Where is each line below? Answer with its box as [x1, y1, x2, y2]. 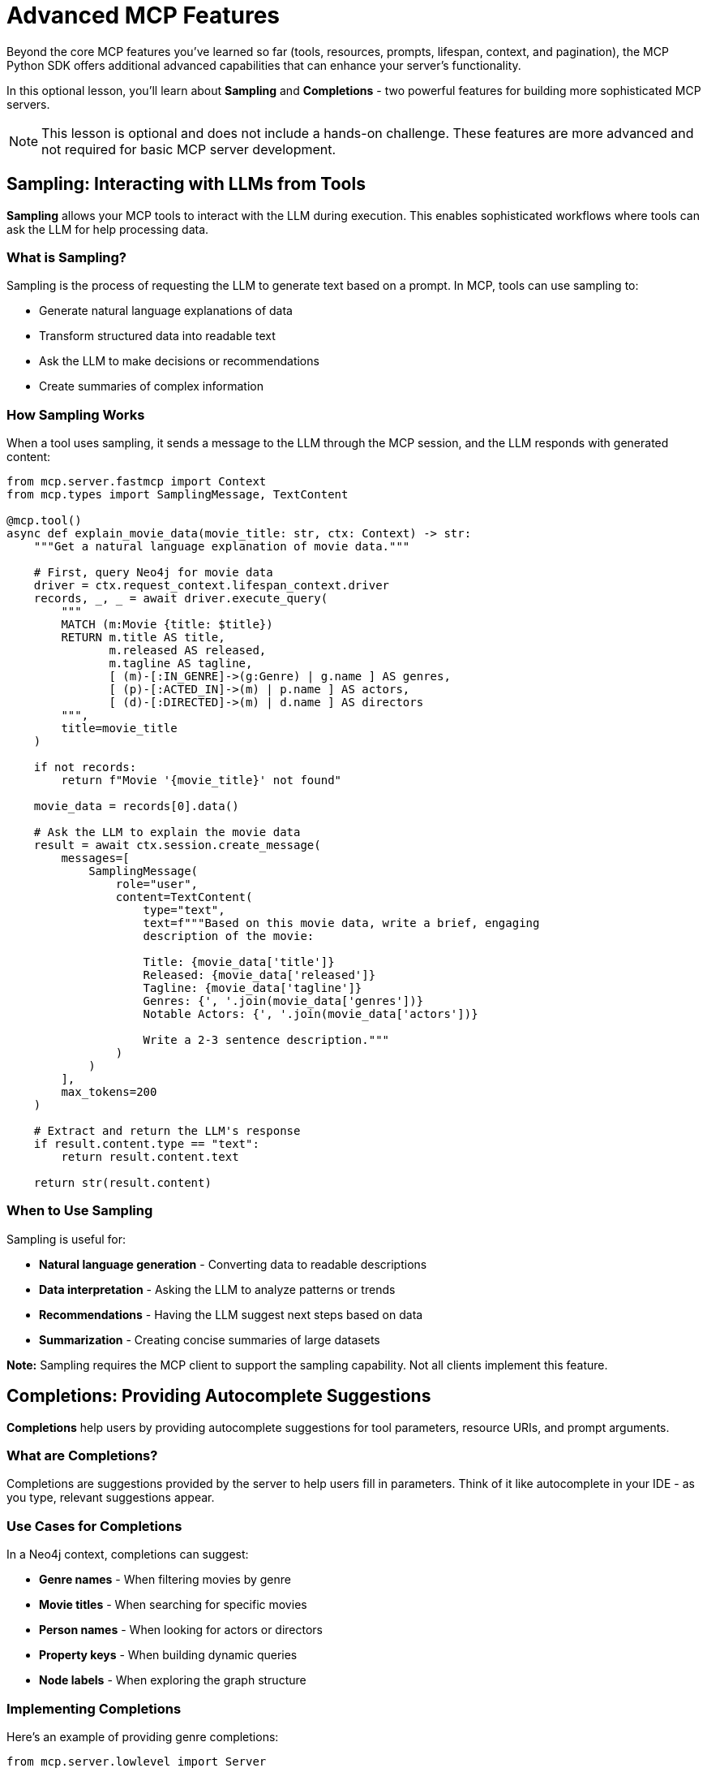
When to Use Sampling [6, 1202, 153, 1219]
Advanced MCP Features [6, 2, 281, 29]
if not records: [33, 761, 137, 774]
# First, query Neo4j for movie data [33, 566, 273, 580]
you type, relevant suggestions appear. [6, 1490, 215, 1505]
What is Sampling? [6, 248, 126, 265]
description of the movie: [143, 929, 315, 943]
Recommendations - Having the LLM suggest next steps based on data [39, 1307, 423, 1322]
